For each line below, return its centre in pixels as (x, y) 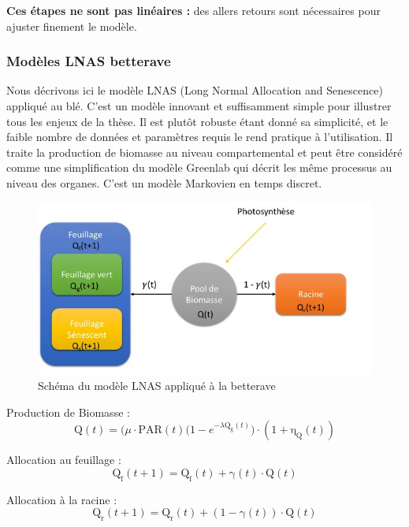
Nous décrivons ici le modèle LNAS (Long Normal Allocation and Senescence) (195, 90)
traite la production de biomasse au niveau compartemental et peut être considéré (204, 152)
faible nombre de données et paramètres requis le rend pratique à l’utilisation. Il (200, 137)
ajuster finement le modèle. (72, 26)
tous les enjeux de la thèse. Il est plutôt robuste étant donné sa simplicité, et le (197, 121)
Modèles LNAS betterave (89, 61)
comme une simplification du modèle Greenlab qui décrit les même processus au (199, 167)
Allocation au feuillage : (64, 460)
